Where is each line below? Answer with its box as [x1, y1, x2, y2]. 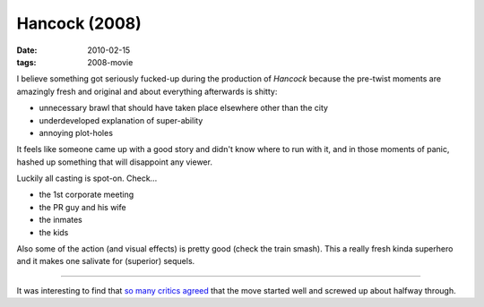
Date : [16, 45, 38, 55]
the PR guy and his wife [39, 201, 126, 212]
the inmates [39, 215, 82, 226]
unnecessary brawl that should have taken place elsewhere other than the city [39, 103, 329, 114]
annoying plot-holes [39, 127, 114, 138]
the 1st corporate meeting [39, 189, 134, 200]
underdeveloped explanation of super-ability [39, 115, 203, 125]
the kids [39, 226, 69, 237]
